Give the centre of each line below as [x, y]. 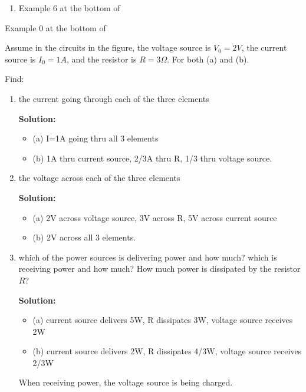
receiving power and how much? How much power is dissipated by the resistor [159, 269]
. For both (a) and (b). [208, 59]
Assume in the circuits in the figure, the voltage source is [108, 47]
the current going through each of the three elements [114, 98]
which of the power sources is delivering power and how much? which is [148, 257]
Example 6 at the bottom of [69, 8]
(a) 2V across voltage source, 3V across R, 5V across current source [155, 217]
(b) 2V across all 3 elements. [84, 237]
